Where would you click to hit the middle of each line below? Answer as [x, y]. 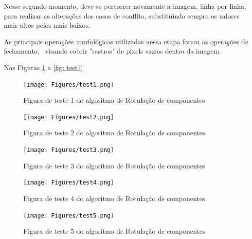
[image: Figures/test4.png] [69, 183]
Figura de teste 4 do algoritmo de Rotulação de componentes [114, 198]
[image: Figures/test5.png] [69, 215]
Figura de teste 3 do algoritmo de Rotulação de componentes [114, 165]
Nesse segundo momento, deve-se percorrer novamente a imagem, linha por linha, [125, 6]
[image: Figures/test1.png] [69, 84]
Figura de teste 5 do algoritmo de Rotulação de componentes [114, 231]
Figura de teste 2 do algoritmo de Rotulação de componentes [114, 133]
